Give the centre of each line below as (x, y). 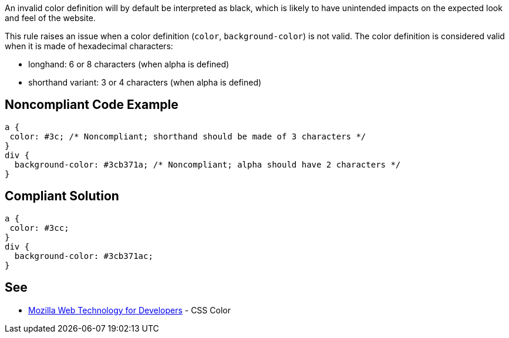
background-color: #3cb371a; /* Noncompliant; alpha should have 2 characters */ (208, 164)
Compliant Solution (62, 196)
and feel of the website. (50, 18)
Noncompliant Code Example (92, 105)
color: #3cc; (39, 228)
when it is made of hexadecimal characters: (89, 46)
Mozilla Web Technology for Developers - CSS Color (129, 310)
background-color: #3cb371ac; (84, 256)
